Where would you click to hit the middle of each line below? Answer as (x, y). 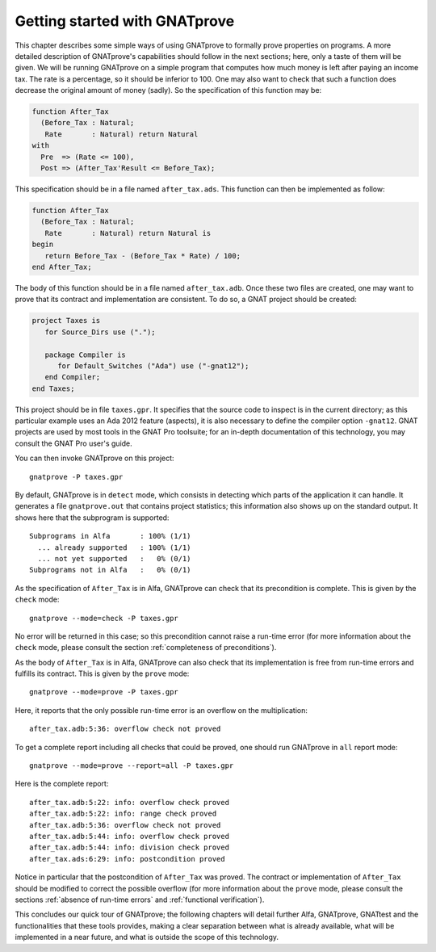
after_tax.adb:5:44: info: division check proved (130, 847)
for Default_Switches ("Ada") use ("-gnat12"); (153, 366)
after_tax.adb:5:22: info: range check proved (123, 814)
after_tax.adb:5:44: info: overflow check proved (130, 836)
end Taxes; (53, 388)
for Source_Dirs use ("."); (101, 332)
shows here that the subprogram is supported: (92, 518)
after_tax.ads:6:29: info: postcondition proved (127, 859)
